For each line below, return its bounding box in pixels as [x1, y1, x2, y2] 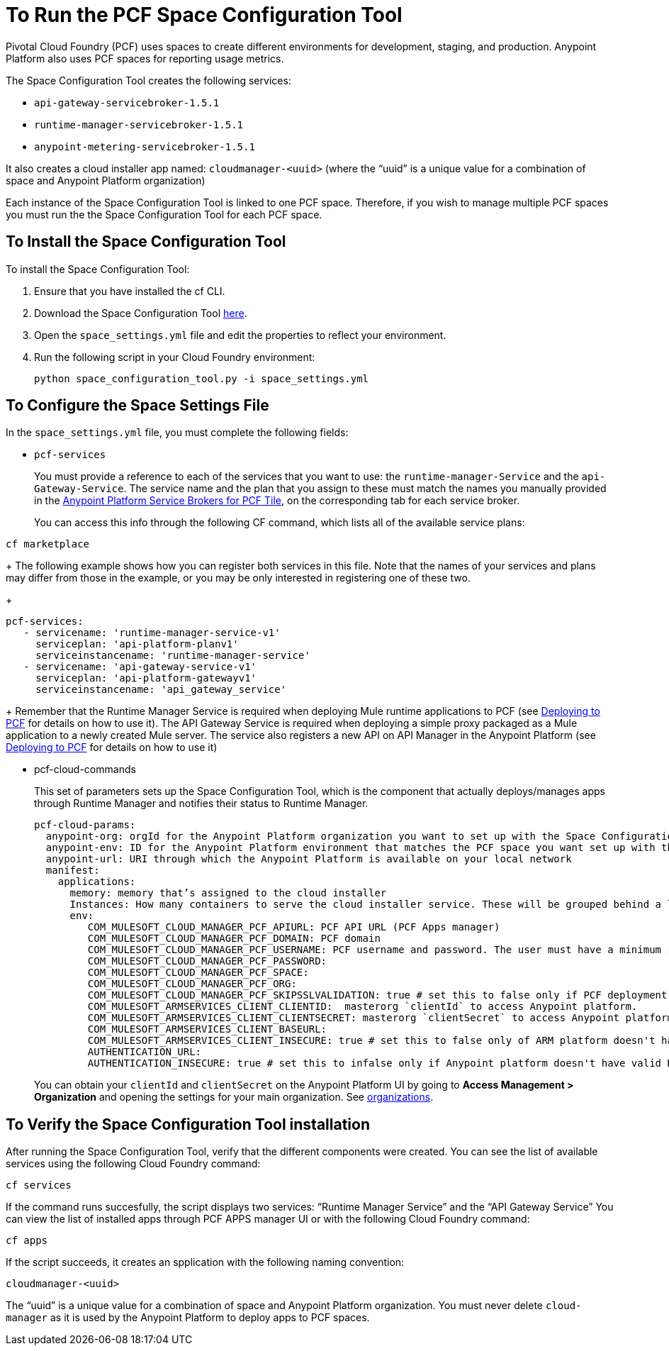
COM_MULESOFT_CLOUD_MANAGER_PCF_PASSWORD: [87, 955, 327, 967]
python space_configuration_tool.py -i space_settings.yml [34, 372, 369, 384]
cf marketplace [6, 538, 90, 550]
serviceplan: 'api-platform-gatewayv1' [35, 672, 257, 684]
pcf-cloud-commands [34, 763, 136, 776]
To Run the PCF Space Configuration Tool [6, 3, 403, 27]
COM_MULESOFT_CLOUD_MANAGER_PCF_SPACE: [87, 967, 309, 979]
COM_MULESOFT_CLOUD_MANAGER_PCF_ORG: [87, 978, 297, 990]
